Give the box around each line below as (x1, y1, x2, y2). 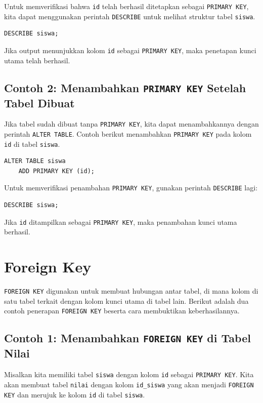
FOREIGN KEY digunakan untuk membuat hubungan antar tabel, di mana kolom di (4, 286, 258, 296)
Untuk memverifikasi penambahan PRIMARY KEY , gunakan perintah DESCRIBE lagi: (4, 182, 258, 193)
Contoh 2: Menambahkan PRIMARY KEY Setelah (4, 79, 246, 95)
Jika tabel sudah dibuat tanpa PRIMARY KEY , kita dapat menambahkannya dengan (4, 118, 259, 129)
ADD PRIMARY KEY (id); (18, 167, 95, 175)
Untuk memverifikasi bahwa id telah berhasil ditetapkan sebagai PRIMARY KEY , (4, 1, 249, 11)
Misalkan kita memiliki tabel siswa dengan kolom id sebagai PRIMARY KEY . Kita (4, 369, 254, 380)
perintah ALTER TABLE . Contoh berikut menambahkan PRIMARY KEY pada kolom (4, 128, 252, 139)
